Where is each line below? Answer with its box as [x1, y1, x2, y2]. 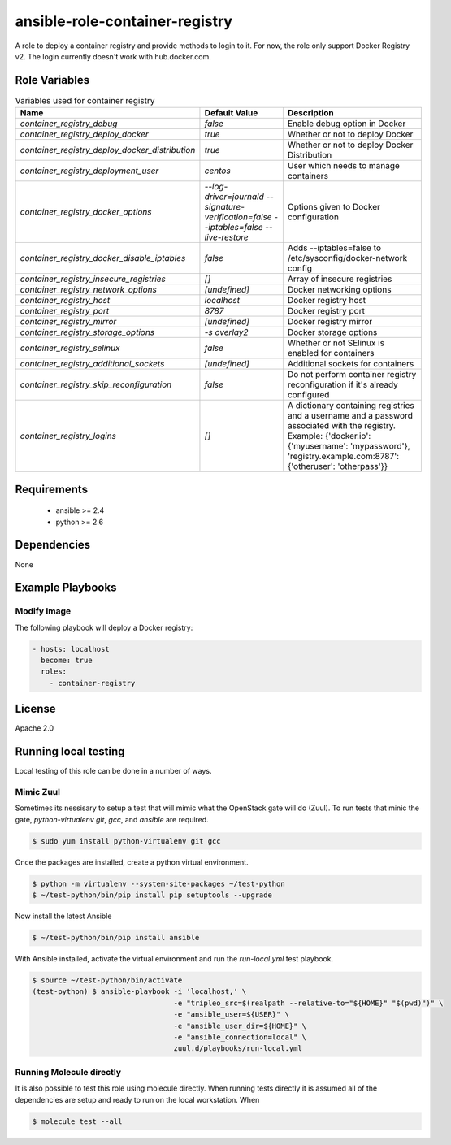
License [15, 702, 56, 716]
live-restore [204, 232, 249, 243]
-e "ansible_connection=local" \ [173, 1033, 307, 1042]
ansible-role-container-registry [15, 12, 233, 30]
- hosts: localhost [32, 644, 110, 653]
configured [287, 389, 330, 401]
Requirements [15, 482, 89, 496]
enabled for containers [287, 348, 375, 359]
